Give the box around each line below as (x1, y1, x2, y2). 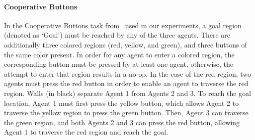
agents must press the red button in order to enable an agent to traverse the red (4, 78, 249, 89)
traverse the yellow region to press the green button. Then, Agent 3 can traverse (4, 107, 249, 118)
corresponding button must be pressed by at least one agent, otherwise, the (4, 59, 234, 69)
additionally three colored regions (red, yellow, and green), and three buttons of (4, 39, 247, 49)
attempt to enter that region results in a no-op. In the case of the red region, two (4, 68, 251, 79)
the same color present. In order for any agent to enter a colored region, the (4, 49, 235, 59)
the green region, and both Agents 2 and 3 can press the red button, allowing (4, 117, 240, 127)
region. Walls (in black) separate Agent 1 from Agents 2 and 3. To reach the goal (4, 88, 251, 98)
